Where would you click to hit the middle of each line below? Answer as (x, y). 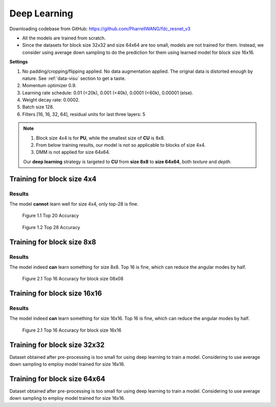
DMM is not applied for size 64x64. (73, 152)
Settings (19, 62)
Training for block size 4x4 (53, 179)
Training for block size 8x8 (53, 242)
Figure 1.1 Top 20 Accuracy (51, 216)
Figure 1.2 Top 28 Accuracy (51, 227)
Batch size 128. (38, 107)
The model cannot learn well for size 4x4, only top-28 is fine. (74, 204)
